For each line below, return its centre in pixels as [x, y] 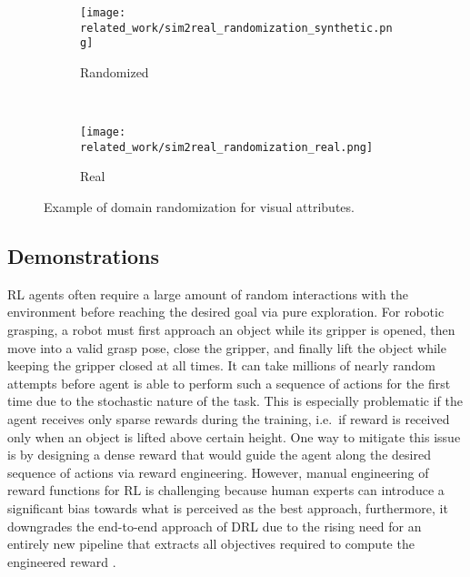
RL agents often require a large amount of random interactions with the [208, 294]
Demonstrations [83, 256]
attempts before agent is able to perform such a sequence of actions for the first [229, 383]
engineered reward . [62, 561]
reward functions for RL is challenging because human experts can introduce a [226, 490]
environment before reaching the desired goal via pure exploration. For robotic [226, 312]
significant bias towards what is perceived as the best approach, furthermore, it [228, 507]
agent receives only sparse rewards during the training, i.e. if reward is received [229, 419]
